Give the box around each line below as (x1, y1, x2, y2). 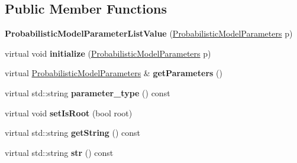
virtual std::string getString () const (5, 126, 141, 139)
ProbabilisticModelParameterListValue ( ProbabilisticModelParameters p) (5, 27, 293, 40)
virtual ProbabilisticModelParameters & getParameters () (5, 67, 222, 79)
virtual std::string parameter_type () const (5, 86, 170, 99)
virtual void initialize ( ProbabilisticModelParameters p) (5, 47, 211, 59)
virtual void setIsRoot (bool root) (5, 106, 133, 119)
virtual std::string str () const (5, 146, 114, 158)
